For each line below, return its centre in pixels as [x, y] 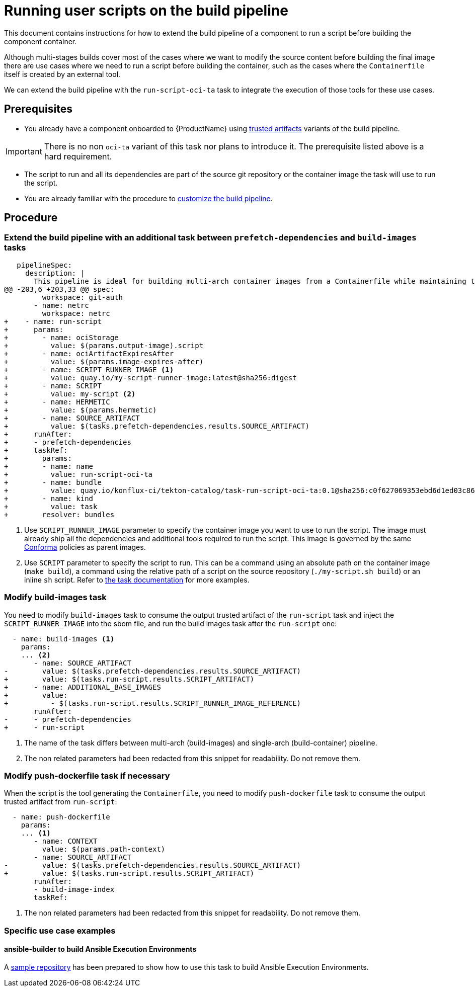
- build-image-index [74, 890]
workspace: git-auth [83, 297]
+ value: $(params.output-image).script [104, 345]
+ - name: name [49, 466]
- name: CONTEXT [66, 841]
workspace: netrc [76, 313]
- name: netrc [61, 305]
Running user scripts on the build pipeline [146, 11]
